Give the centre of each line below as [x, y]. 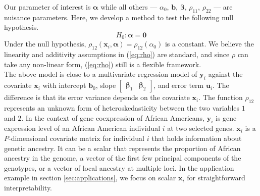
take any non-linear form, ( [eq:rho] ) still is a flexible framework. [103, 64]
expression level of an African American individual [82, 128]
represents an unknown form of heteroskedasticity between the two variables [122, 108]
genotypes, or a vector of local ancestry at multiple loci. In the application [119, 167]
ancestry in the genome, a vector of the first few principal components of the [123, 158]
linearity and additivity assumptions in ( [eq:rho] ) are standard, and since [117, 54]
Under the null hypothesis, [45, 44]
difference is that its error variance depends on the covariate [97, 97]
